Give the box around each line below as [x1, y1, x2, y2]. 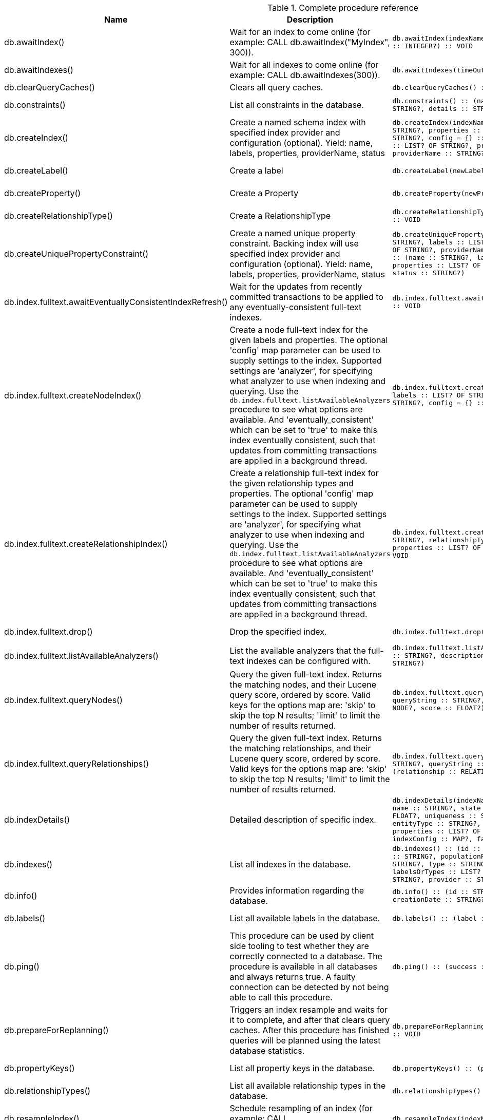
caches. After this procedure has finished [229, 1025, 390, 1035]
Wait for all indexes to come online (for [229, 60, 379, 70]
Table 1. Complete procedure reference [267, 3, 418, 13]
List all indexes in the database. [229, 859, 351, 869]
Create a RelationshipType [229, 211, 331, 221]
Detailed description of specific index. [229, 814, 376, 825]
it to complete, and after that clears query [229, 1015, 390, 1025]
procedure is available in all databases [229, 961, 377, 972]
